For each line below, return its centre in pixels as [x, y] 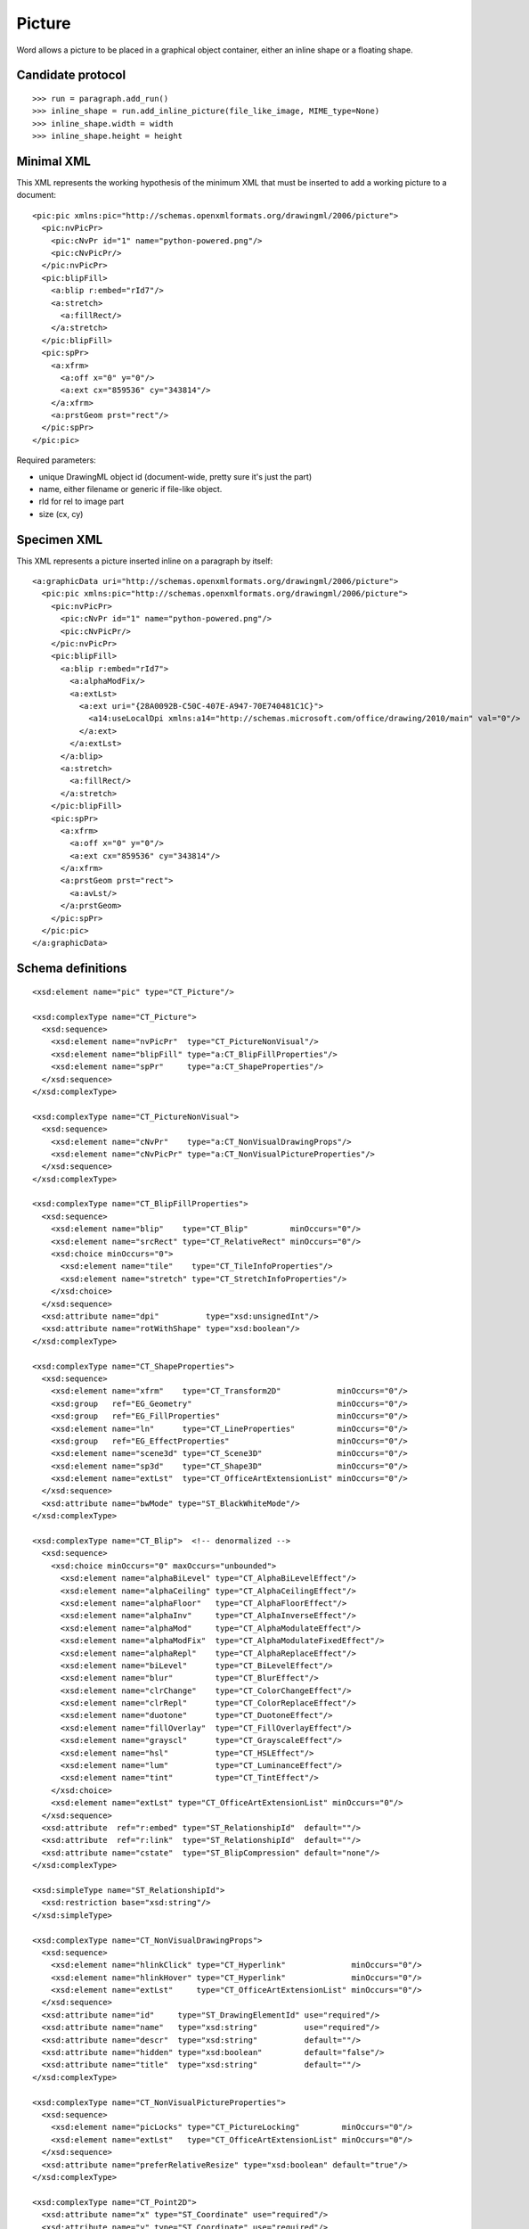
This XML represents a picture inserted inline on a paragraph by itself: [145, 561]
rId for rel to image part [81, 502]
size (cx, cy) [61, 514]
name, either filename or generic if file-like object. [130, 489]
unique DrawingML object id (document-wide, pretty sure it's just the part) [175, 476]
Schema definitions [72, 969]
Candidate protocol [71, 75]
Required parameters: [57, 460]
